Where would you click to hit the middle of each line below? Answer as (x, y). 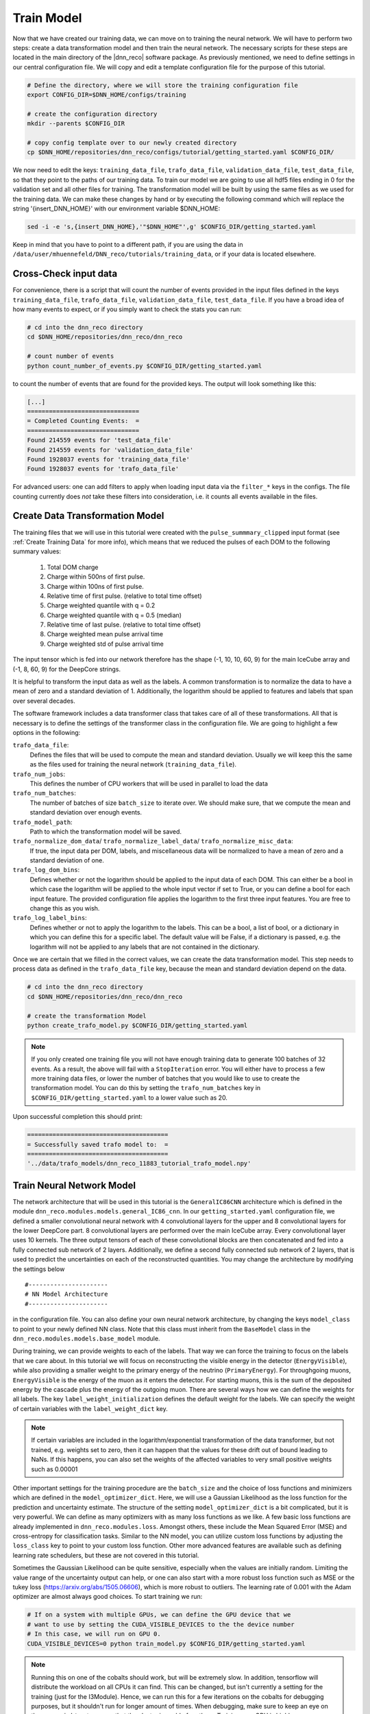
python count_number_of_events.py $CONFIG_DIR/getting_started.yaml (145, 366)
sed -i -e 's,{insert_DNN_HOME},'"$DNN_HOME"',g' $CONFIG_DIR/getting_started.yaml (172, 227)
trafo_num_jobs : (39, 774)
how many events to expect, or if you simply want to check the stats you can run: (127, 309)
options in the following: (47, 732)
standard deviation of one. (67, 860)
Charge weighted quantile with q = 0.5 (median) (114, 615)
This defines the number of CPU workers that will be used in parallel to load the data (149, 783)
